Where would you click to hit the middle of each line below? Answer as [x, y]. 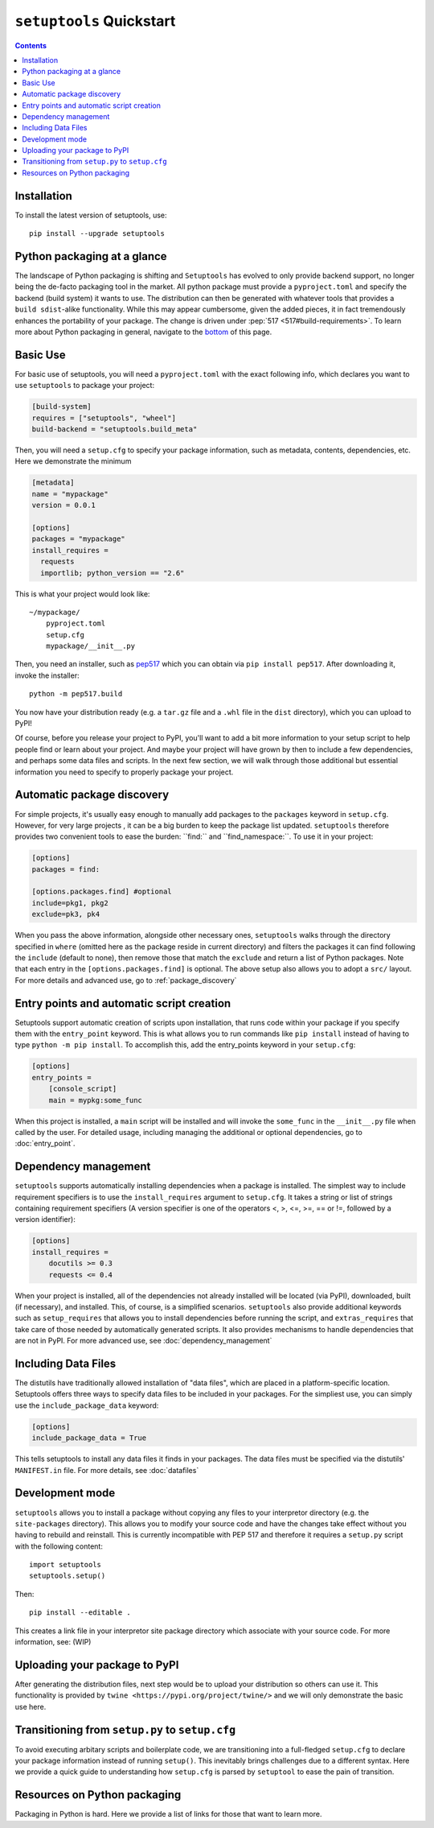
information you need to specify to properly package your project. [124, 772]
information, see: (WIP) [53, 1642]
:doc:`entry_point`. [45, 1144]
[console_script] [83, 1089]
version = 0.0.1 [64, 505]
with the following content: [59, 1546]
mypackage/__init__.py [90, 646]
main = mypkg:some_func [95, 1100]
